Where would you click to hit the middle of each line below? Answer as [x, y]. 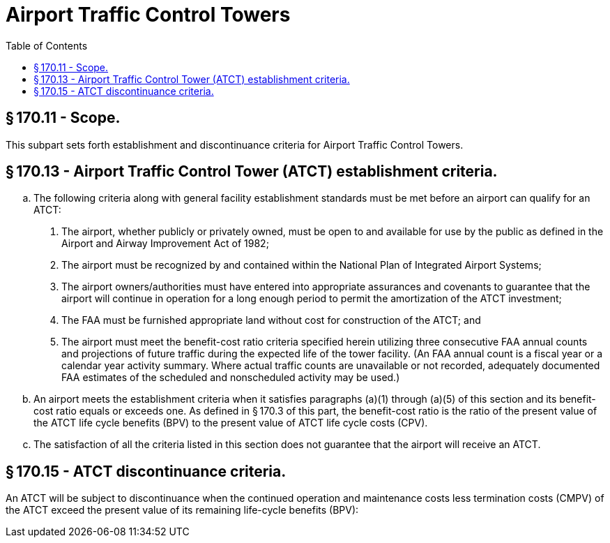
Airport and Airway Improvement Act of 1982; [165, 244]
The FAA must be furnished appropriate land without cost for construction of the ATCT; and [271, 320]
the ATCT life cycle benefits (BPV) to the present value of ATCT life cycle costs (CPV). [231, 423]
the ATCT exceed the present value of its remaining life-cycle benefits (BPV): [182, 510]
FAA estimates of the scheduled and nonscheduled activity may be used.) [231, 378]
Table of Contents [47, 45]
